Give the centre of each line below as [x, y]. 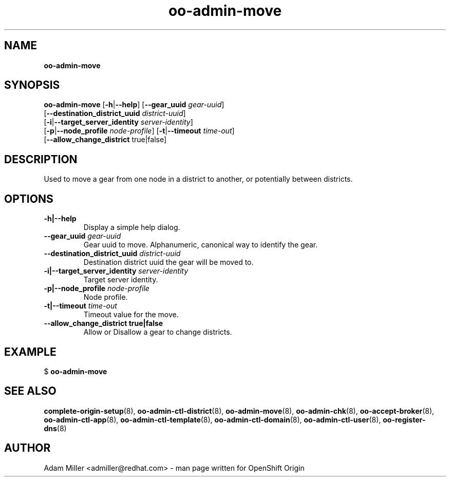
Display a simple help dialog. [132, 227]
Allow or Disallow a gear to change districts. [158, 332]
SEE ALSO [30, 391]
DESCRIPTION [41, 159]
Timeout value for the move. [131, 315]
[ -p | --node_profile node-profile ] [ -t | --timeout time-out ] [139, 131]
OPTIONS [29, 199]
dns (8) [55, 428]
